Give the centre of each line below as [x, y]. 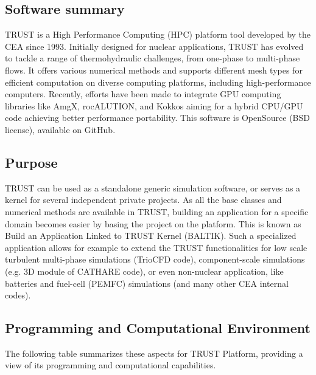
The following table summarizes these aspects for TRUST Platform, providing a [154, 353]
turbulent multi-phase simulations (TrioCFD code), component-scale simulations [155, 259]
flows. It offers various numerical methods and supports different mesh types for [154, 70]
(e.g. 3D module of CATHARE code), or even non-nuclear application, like [144, 271]
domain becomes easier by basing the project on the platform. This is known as [153, 223]
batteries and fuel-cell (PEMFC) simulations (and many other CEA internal [147, 283]
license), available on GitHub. [60, 129]
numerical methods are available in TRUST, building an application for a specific [157, 211]
